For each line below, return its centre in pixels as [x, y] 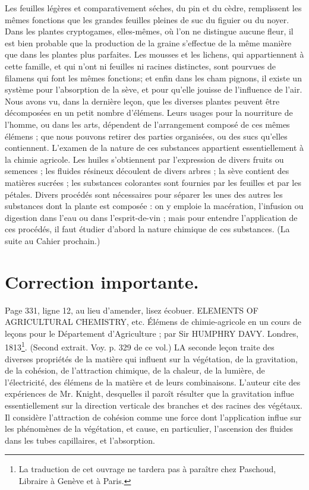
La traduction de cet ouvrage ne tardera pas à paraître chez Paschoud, [147, 469]
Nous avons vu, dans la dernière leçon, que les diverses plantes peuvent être [142, 101]
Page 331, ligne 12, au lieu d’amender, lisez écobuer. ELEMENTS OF [132, 310]
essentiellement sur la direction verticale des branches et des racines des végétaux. [154, 405]
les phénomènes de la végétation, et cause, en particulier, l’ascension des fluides [149, 429]
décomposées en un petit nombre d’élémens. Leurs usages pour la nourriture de [149, 113]
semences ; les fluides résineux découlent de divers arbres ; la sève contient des [147, 171]
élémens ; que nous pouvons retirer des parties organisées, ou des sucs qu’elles [146, 136]
